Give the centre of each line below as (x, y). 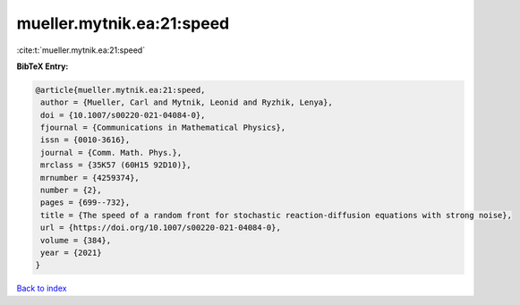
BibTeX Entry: (43, 66)
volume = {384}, (76, 240)
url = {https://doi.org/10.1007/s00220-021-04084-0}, (161, 228)
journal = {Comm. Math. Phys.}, (111, 152)
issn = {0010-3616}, (85, 140)
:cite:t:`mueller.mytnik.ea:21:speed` (81, 50)
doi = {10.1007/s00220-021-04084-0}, (123, 115)
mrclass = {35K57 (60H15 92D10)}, (116, 165)
